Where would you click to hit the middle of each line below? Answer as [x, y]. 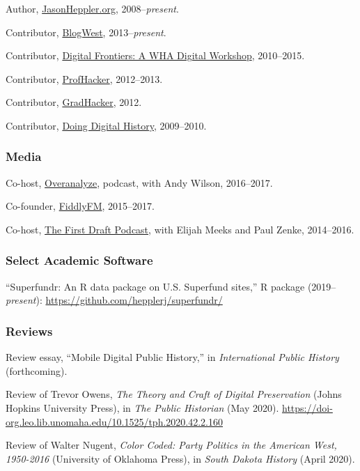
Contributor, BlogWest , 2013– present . [86, 32]
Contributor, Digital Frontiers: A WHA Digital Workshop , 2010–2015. [155, 55]
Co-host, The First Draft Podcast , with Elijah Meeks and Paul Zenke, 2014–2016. [180, 229]
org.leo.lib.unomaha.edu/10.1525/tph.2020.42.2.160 [115, 421]
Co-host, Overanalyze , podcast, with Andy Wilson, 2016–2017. [139, 182]
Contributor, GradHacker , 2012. [74, 102]
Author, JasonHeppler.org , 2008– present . [92, 8]
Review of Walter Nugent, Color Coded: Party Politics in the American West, [171, 445]
